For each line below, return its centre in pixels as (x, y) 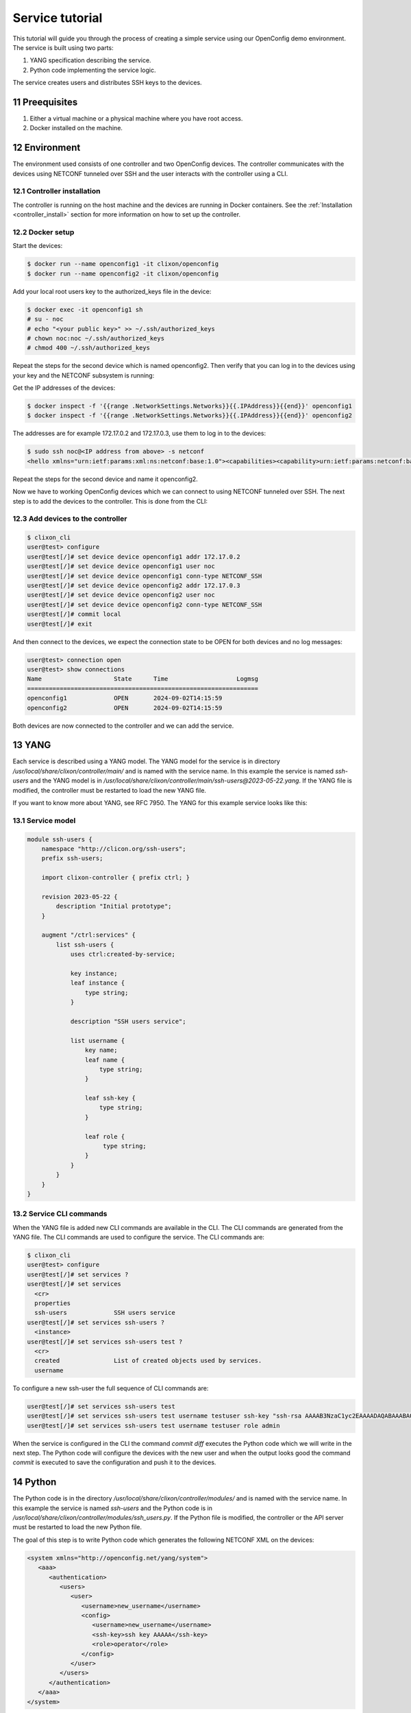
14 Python (35, 1482)
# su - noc (45, 319)
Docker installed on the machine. (76, 128)
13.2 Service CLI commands (60, 1214)
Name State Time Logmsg (143, 679)
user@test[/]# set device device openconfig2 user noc (121, 595)
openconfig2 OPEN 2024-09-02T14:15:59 (125, 708)
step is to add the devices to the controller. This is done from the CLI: (110, 501)
